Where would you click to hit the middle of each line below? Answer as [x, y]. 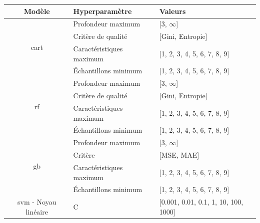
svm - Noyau [37, 202]
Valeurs [172, 11]
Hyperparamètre [102, 11]
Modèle [37, 11]
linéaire [37, 211]
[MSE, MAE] [179, 155]
